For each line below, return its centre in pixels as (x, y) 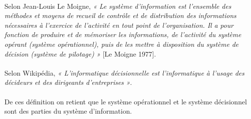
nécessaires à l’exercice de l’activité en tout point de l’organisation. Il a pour (119, 25)
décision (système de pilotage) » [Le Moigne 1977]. (80, 53)
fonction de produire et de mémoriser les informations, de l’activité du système (123, 34)
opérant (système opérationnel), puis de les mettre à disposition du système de (122, 44)
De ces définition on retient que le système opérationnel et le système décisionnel (126, 101)
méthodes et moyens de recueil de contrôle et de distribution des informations (121, 15)
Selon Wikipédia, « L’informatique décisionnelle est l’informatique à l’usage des (125, 72)
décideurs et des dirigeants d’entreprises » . (68, 82)
